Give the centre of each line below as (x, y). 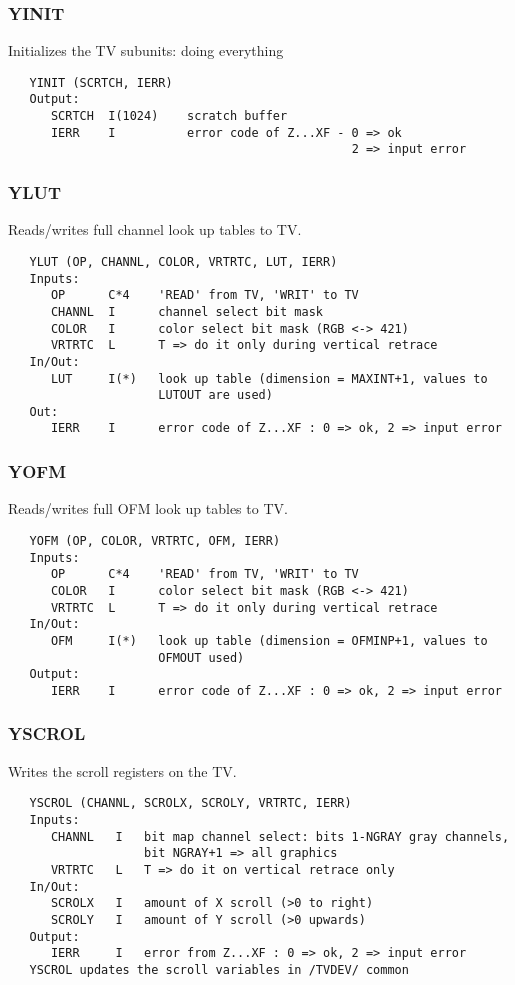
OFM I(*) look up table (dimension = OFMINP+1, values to (269, 640)
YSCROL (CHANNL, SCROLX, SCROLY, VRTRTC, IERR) (190, 803)
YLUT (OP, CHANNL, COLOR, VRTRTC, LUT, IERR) (183, 261)
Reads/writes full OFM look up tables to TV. (148, 508)
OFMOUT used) (201, 657)
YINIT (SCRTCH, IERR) (101, 82)
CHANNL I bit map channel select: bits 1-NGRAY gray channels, (280, 836)
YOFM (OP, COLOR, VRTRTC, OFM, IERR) (155, 540)
